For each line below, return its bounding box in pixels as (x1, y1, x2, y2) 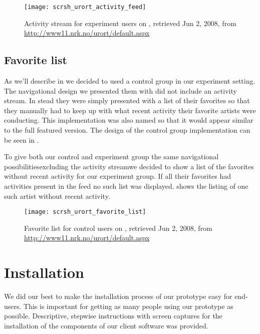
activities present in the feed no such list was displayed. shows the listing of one (4, 180, 248, 191)
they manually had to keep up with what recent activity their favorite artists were (4, 105, 256, 115)
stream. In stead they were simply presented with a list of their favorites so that (4, 95, 250, 106)
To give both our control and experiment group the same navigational (4, 151, 219, 162)
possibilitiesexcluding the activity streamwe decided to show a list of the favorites (4, 161, 254, 171)
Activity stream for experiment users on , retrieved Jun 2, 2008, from (24, 18, 236, 28)
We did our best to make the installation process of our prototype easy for (4, 291, 232, 301)
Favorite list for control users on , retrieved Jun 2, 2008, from (24, 222, 212, 233)
